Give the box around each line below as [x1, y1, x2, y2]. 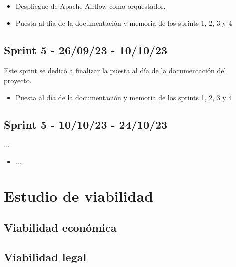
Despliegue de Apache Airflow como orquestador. [15, 1, 166, 11]
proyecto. [4, 75, 32, 85]
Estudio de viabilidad [4, 185, 154, 206]
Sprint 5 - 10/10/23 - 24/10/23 [4, 116, 168, 132]
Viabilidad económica [4, 220, 117, 235]
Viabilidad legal [4, 249, 87, 265]
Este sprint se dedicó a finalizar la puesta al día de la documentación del [4, 65, 226, 76]
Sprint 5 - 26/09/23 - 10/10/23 [4, 42, 168, 57]
